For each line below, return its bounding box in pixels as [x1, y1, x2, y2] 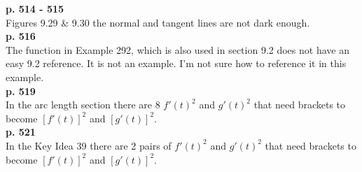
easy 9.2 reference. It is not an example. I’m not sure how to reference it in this [6, 56, 347, 71]
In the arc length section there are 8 [6, 97, 160, 112]
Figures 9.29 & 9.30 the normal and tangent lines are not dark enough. [6, 15, 310, 29]
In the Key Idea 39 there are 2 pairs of [6, 138, 172, 152]
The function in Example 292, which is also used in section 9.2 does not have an [6, 42, 349, 57]
